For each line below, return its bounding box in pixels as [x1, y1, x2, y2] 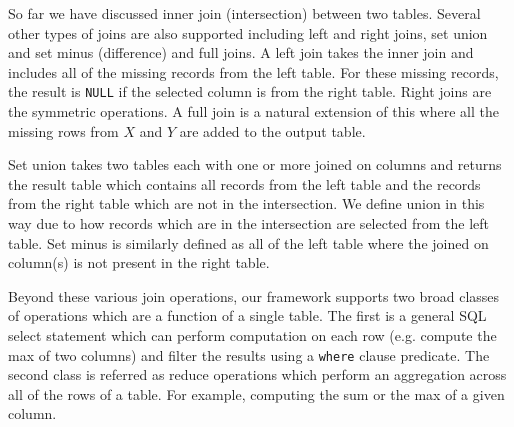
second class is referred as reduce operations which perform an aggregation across [8, 364, 507, 385]
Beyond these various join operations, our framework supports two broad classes [8, 285, 500, 306]
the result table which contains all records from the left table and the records [8, 173, 481, 194]
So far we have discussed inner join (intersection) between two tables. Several [8, 3, 481, 23]
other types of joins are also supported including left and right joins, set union [8, 22, 488, 43]
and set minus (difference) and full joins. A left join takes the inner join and [8, 42, 474, 63]
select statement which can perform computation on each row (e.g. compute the [8, 324, 497, 345]
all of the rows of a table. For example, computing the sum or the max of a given [8, 383, 505, 404]
